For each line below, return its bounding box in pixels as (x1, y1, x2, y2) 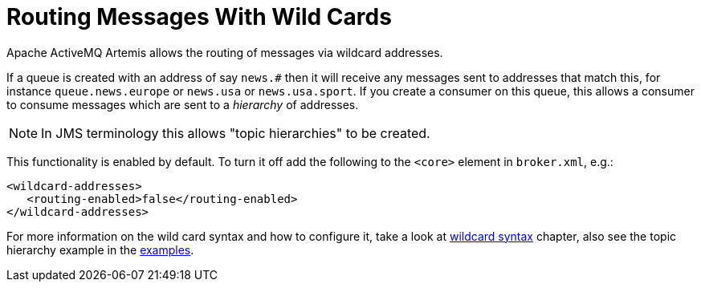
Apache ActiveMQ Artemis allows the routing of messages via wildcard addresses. (6, 45, 443, 59)
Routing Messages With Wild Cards (6, 3, 392, 30)
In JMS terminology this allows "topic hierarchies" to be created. (41, 124, 430, 141)
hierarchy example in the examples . (6, 242, 194, 257)
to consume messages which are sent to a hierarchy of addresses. (6, 97, 359, 112)
